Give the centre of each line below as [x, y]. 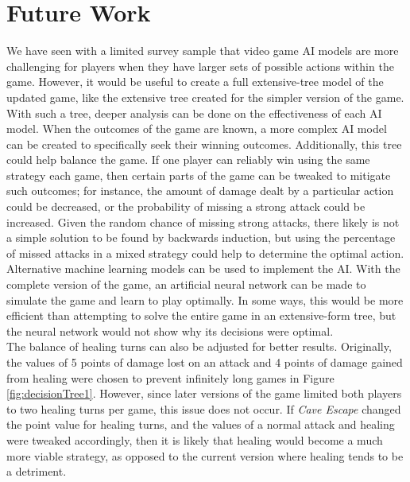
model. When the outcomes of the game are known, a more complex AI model [197, 128]
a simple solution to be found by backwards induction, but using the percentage [201, 237]
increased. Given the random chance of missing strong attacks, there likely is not [203, 222]
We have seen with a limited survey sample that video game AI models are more [203, 51]
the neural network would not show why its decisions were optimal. [170, 330]
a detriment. [37, 471]
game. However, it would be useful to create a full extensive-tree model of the [195, 82]
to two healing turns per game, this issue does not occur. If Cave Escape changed [204, 408]
